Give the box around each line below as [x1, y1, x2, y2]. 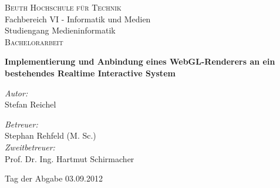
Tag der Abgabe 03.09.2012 [5, 172, 103, 184]
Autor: [5, 86, 28, 99]
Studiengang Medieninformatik [5, 24, 116, 36]
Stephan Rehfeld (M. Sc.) [5, 129, 96, 142]
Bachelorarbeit [5, 35, 63, 48]
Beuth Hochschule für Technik [5, 1, 122, 13]
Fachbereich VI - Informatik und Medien [5, 12, 151, 25]
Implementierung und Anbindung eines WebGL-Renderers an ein [5, 55, 275, 68]
